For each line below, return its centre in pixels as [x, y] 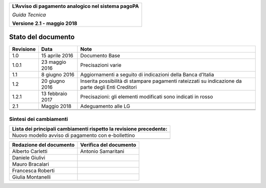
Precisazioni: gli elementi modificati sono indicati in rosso [147, 97]
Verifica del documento [108, 145]
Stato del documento [42, 37]
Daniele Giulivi [29, 158]
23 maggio [54, 62]
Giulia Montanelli [32, 177]
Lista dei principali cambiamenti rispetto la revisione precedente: [90, 129]
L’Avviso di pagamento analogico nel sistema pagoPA [75, 6]
